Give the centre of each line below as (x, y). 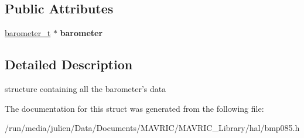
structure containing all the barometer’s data (86, 89)
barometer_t (28, 33)
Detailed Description (69, 64)
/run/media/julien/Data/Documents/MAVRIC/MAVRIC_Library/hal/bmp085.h (152, 128)
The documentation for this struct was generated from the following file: (134, 108)
